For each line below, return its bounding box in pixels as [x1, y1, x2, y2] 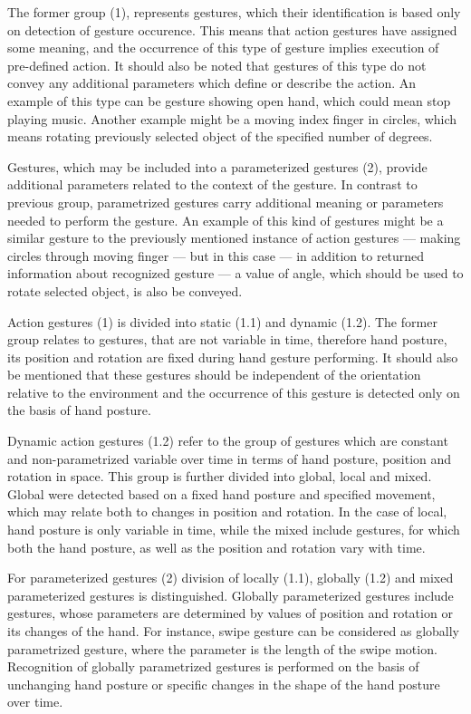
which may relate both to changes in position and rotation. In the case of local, [7, 502, 447, 521]
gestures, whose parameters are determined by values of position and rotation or [7, 603, 453, 622]
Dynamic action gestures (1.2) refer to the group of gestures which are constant [7, 431, 448, 450]
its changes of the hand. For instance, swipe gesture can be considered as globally [7, 622, 459, 640]
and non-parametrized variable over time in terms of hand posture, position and [7, 449, 452, 468]
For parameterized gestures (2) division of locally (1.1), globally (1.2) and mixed [7, 568, 454, 587]
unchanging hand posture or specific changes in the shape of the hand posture [7, 674, 440, 693]
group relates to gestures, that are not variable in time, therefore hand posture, [7, 330, 447, 349]
